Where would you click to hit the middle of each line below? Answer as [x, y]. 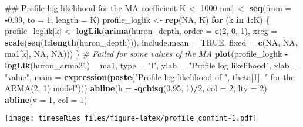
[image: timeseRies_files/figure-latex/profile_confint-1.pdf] [131, 119]
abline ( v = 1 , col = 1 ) [46, 99]
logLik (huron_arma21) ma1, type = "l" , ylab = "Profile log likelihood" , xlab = [152, 65]
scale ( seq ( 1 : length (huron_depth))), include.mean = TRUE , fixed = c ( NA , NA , [151, 42]
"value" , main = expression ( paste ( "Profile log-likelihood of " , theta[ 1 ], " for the [150, 76]
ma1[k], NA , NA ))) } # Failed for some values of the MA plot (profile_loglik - [147, 54]
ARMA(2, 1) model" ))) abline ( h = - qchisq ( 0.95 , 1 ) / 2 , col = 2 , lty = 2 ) [136, 88]
